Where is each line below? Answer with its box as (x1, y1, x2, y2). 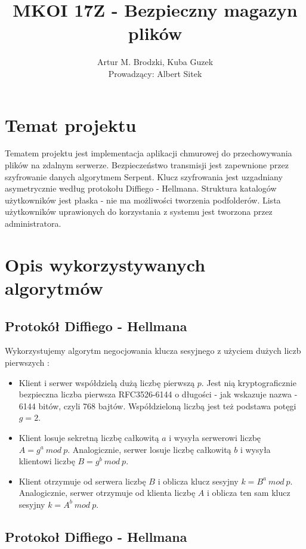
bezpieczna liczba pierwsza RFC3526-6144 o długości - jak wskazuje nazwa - (18, 388, 298, 400)
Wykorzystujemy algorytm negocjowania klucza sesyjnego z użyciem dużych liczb (5, 344, 301, 357)
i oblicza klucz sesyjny (157, 474, 239, 487)
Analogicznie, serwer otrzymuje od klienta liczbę (18, 486, 196, 499)
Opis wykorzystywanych (5, 252, 206, 276)
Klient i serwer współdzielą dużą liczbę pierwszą (18, 376, 195, 388)
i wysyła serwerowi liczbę (169, 431, 261, 443)
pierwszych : (5, 356, 50, 368)
